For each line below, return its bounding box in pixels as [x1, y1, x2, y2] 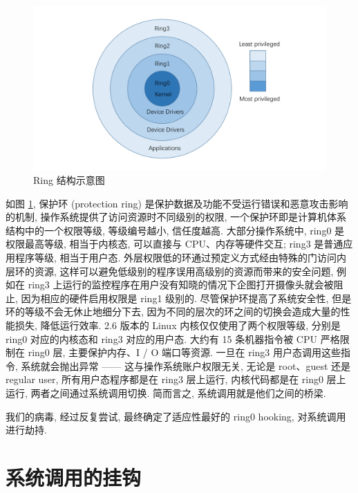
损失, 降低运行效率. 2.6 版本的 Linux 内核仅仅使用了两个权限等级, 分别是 [15, 318, 341, 333]
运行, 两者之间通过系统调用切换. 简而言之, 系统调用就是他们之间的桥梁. [6, 386, 326, 400]
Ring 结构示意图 [33, 173, 105, 187]
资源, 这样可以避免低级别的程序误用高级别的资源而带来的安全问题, [34, 263, 334, 278]
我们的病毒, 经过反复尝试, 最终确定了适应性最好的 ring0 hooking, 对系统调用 [6, 409, 346, 423]
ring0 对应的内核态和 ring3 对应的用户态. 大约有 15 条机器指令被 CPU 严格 [6, 331, 340, 346]
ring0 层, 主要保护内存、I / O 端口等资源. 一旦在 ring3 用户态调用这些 [28, 345, 341, 360]
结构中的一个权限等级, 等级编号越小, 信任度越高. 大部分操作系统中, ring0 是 [6, 223, 345, 237]
